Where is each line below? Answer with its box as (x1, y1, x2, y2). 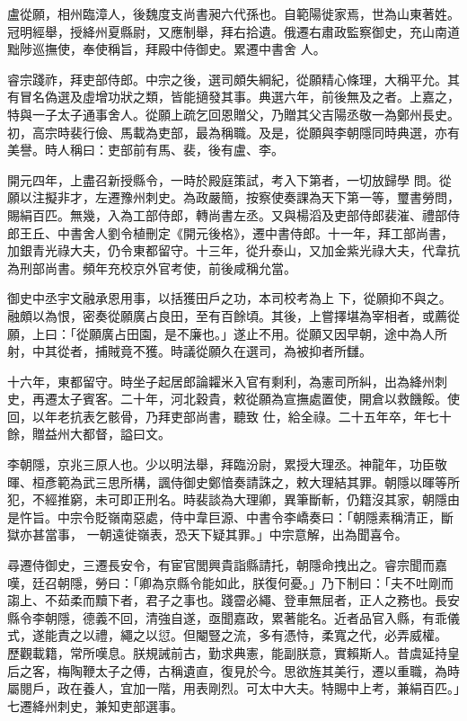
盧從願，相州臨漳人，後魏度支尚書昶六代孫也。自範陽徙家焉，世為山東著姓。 (7, 4, 460, 22)
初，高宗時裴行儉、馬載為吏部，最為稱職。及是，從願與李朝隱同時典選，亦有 (7, 122, 460, 141)
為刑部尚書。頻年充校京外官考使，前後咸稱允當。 (7, 258, 296, 277)
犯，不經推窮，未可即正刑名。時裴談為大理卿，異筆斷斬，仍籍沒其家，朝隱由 (7, 490, 460, 509)
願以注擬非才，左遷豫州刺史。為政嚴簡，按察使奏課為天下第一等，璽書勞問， (7, 188, 460, 207)
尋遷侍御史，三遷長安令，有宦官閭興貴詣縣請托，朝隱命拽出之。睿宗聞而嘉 (7, 556, 447, 574)
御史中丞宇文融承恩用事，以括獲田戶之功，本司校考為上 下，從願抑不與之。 (7, 289, 452, 307)
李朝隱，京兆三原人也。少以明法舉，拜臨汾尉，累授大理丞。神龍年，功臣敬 (7, 455, 447, 474)
